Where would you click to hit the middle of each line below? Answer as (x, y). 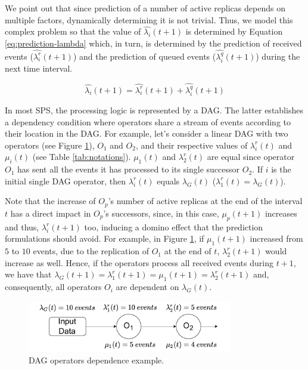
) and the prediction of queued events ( (144, 56)
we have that (28, 274)
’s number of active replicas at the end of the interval (205, 201)
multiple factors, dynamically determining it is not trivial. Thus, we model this (149, 19)
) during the (278, 56)
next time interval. (39, 68)
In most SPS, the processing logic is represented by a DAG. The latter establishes (154, 110)
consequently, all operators (53, 287)
